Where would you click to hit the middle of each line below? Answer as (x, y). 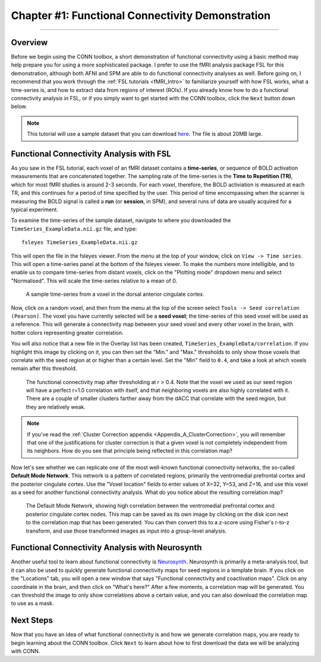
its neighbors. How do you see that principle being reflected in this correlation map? (130, 451)
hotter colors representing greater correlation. (67, 332)
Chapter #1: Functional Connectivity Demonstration (141, 15)
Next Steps (32, 620)
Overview (29, 42)
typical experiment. (35, 210)
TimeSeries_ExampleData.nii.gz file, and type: (74, 229)
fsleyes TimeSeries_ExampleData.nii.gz (80, 243)
